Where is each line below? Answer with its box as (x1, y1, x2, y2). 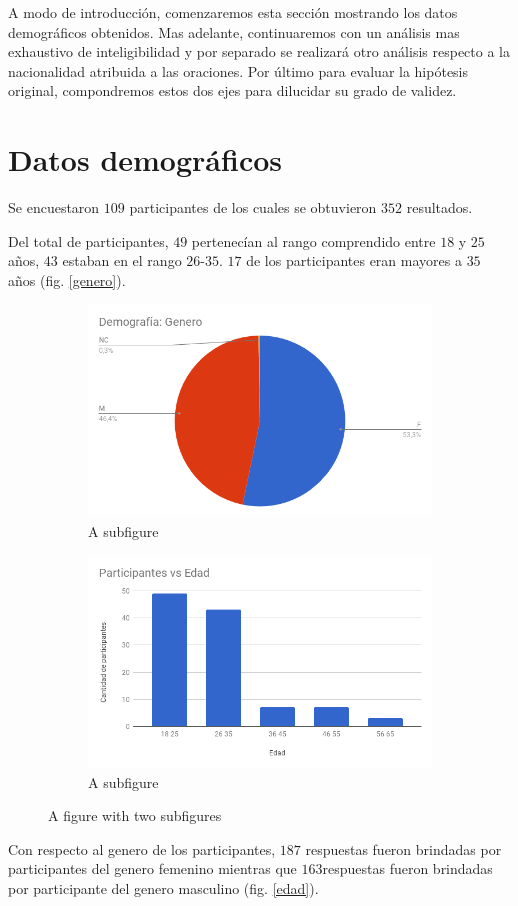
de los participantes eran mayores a (246, 250, 462, 271)
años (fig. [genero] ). (8, 269, 126, 290)
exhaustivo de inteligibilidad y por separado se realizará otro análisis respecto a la (8, 41, 510, 62)
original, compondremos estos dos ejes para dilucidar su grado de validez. (8, 80, 457, 101)
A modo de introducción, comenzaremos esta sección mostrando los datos (8, 2, 458, 22)
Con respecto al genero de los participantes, (8, 838, 276, 859)
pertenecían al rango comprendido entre (191, 230, 436, 251)
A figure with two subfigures (48, 805, 222, 826)
